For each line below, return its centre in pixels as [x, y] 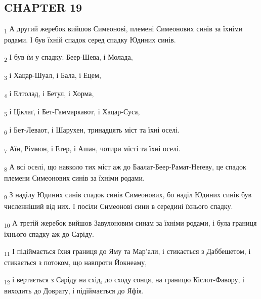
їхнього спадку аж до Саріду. [49, 234]
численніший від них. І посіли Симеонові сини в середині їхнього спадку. [119, 206]
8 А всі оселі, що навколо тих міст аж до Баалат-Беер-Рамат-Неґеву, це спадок [125, 167]
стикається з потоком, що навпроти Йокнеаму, [76, 262]
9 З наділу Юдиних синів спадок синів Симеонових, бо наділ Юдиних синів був [128, 195]
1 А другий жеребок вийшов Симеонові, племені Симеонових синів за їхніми [123, 29]
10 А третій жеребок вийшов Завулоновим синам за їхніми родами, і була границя [130, 223]
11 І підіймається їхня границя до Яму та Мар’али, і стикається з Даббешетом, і [127, 251]
